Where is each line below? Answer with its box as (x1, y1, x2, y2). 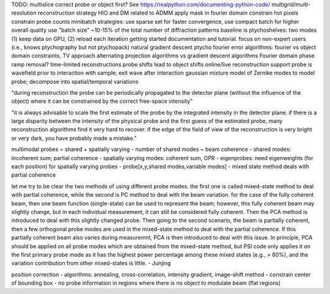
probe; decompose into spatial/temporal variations (11, 78, 139, 85)
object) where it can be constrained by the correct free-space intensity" (11, 98, 193, 105)
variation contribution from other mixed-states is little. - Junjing (11, 260, 171, 267)
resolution (11, 9, 37, 17)
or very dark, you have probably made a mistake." (11, 134, 137, 142)
